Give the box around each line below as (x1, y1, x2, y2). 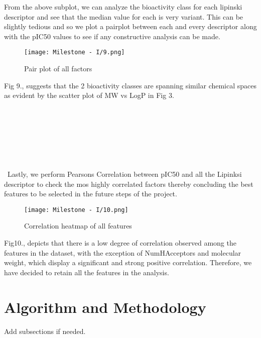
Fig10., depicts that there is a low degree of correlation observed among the (4, 238, 236, 248)
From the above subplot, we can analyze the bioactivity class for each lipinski (4, 2, 242, 12)
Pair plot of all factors (24, 63, 92, 74)
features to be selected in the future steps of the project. (4, 188, 177, 199)
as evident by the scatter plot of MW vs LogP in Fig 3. (4, 90, 174, 100)
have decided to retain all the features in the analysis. (4, 267, 169, 277)
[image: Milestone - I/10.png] (24, 206, 128, 213)
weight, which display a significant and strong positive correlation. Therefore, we (4, 257, 252, 268)
